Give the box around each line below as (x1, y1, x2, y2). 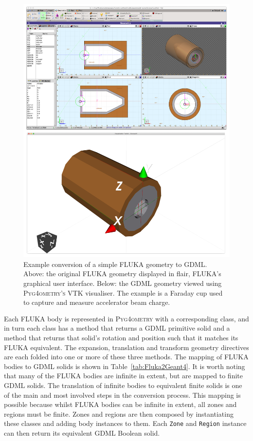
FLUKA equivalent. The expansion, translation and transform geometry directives (4, 342, 249, 352)
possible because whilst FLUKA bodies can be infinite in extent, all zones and (4, 399, 237, 409)
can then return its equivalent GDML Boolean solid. (4, 427, 160, 438)
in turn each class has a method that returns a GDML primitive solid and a (4, 323, 230, 333)
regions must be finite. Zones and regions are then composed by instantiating (4, 408, 234, 419)
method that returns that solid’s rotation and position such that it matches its (4, 332, 238, 342)
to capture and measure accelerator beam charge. (23, 297, 170, 307)
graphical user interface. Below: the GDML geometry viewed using (23, 278, 222, 288)
